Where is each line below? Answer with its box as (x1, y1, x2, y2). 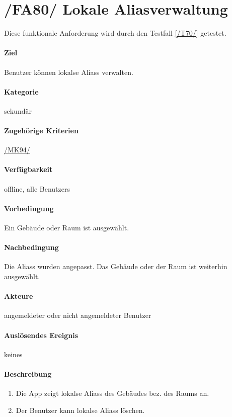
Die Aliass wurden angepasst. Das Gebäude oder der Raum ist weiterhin (4, 261, 227, 272)
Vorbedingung (4, 203, 54, 213)
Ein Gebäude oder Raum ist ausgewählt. (4, 222, 129, 233)
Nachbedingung (4, 242, 59, 253)
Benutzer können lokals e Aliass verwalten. (4, 66, 133, 77)
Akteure (4, 291, 33, 301)
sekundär (4, 105, 32, 116)
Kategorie (4, 86, 39, 97)
